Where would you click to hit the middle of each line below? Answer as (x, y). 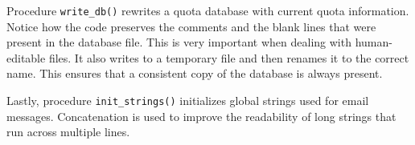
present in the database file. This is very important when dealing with (179, 42)
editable (26, 57)
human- (374, 42)
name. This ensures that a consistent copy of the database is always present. (195, 73)
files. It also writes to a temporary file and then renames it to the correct (229, 57)
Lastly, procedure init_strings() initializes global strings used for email (188, 101)
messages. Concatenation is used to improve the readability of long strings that (201, 116)
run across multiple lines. (68, 132)
